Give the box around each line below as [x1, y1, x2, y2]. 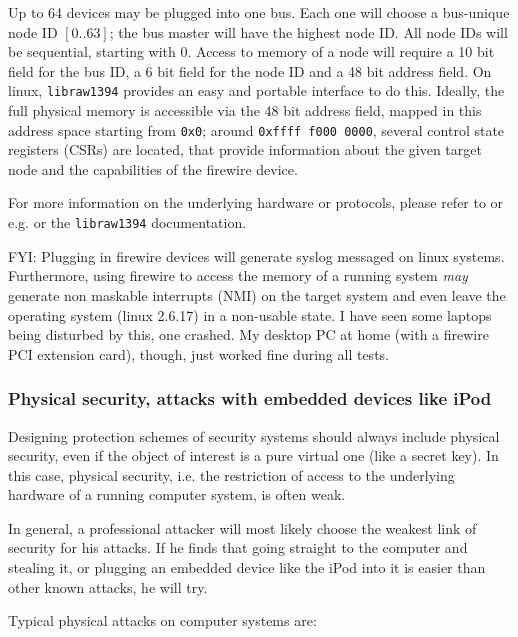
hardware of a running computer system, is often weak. [8, 484, 346, 505]
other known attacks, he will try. [8, 576, 208, 597]
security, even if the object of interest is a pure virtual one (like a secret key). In [8, 445, 499, 466]
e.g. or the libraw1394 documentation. [8, 212, 247, 233]
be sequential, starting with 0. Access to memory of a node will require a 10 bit [8, 41, 495, 62]
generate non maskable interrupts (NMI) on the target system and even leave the [8, 284, 506, 305]
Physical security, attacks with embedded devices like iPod [8, 386, 492, 411]
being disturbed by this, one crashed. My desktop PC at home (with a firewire [8, 324, 489, 345]
